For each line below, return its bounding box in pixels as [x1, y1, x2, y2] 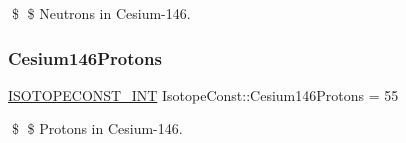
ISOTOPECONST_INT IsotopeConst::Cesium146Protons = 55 [8, 84, 399, 105]
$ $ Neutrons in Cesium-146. [11, 3, 191, 23]
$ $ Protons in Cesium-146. [11, 118, 183, 139]
